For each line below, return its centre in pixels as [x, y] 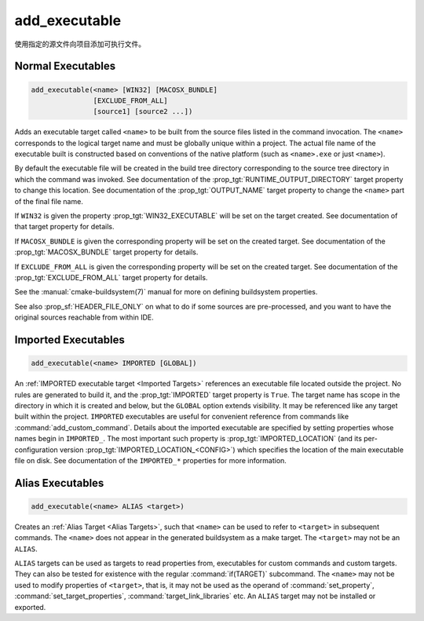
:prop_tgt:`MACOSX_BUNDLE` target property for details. [106, 252]
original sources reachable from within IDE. [84, 317]
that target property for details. [64, 227]
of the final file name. [49, 201]
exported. [30, 607]
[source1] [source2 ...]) [143, 111]
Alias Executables [59, 483]
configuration [36, 449]
